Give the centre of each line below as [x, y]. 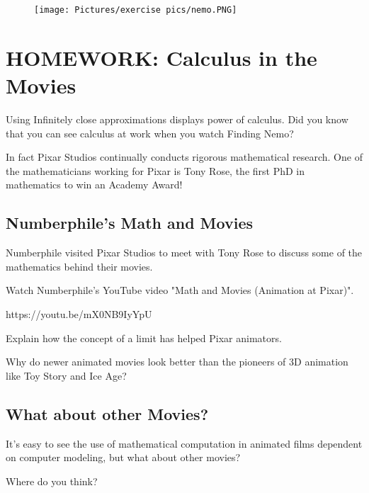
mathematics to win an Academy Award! [94, 185]
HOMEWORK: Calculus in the [161, 57]
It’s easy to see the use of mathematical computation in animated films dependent [184, 443]
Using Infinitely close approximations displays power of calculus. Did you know [177, 119]
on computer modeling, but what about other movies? [123, 457]
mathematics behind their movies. [79, 266]
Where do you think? [52, 481]
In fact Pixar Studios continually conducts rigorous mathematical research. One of [184, 157]
